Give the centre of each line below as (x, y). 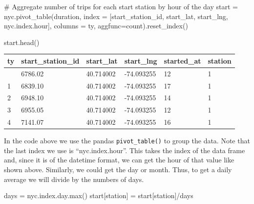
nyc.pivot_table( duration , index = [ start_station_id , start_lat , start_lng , (116, 16)
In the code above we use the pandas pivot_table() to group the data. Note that (127, 141)
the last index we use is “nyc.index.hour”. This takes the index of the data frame (125, 150)
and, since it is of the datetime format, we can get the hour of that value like (119, 160)
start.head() (22, 42)
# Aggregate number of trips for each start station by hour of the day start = (121, 6)
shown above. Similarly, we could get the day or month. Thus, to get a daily (118, 170)
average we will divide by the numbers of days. (74, 179)
